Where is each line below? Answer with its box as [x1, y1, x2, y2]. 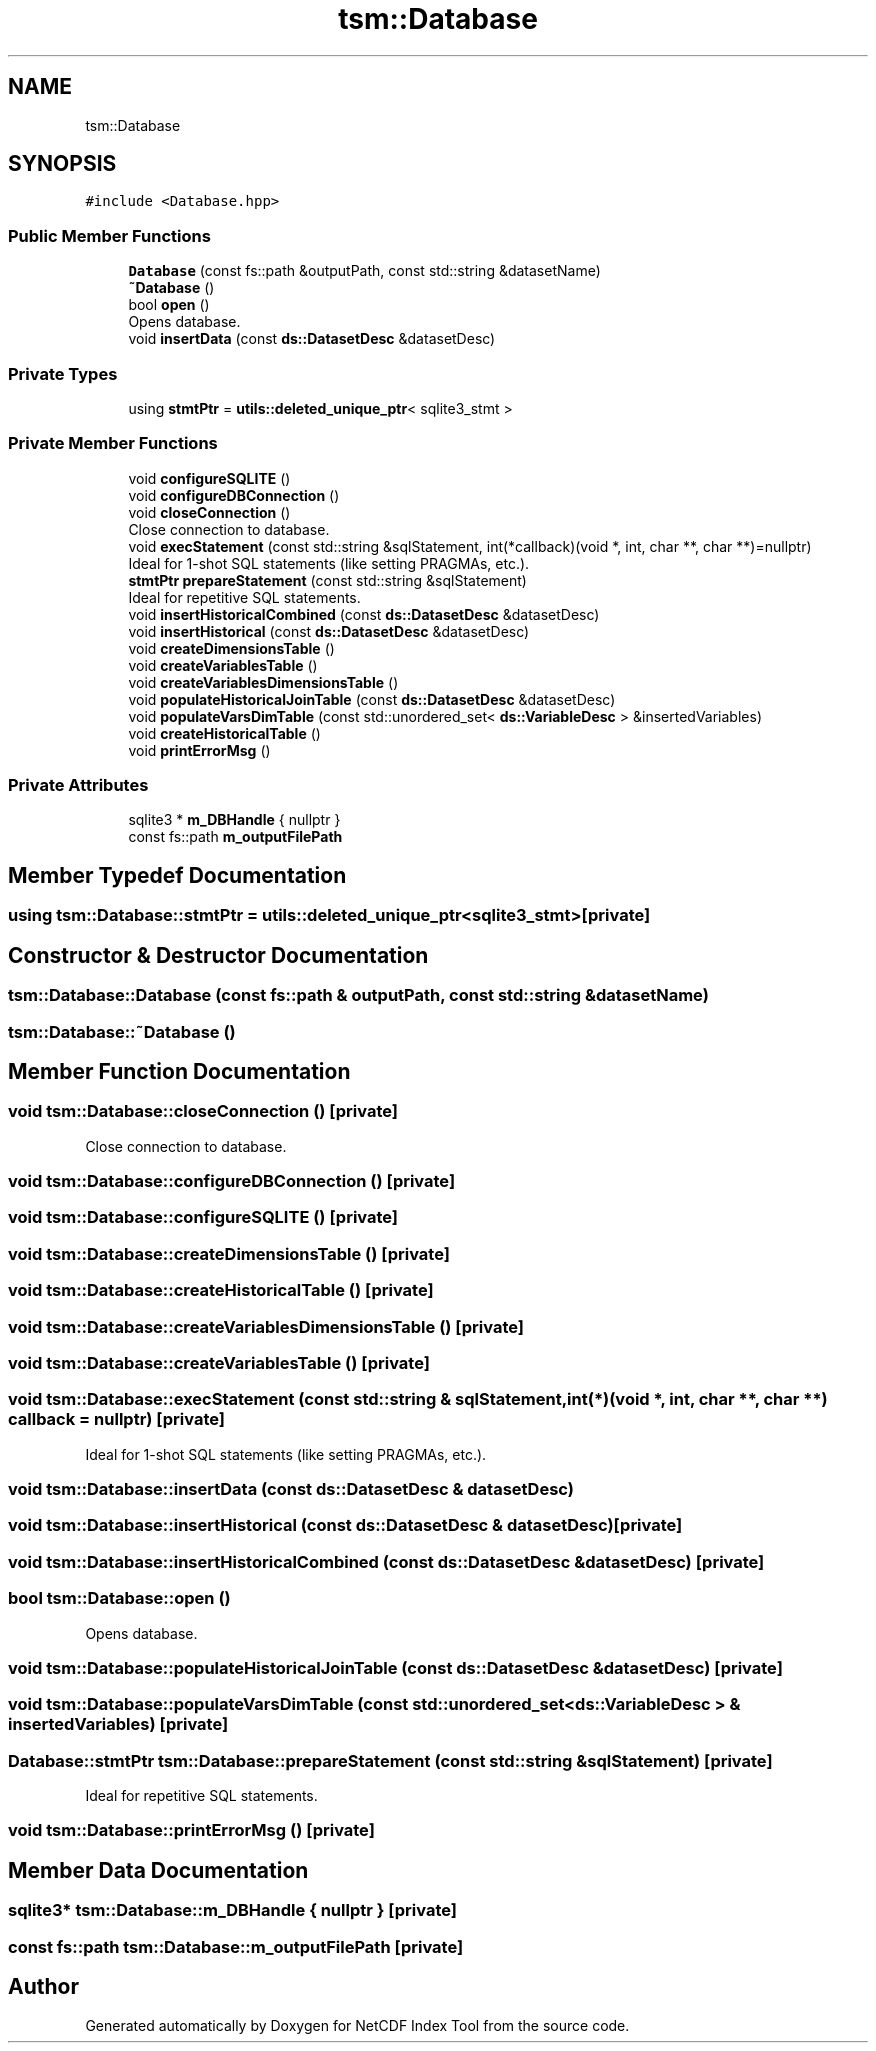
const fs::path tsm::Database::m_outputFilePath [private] [8, 1936, 464, 1957]
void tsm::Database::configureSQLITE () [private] [8, 1207, 399, 1228]
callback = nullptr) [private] [8, 1409, 225, 1430]
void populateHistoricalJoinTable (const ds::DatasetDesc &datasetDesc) [128, 690, 616, 708]
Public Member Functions [8, 225, 211, 246]
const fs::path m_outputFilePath [128, 828, 343, 846]
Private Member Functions [8, 433, 218, 454]
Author [8, 1974, 79, 2000]
